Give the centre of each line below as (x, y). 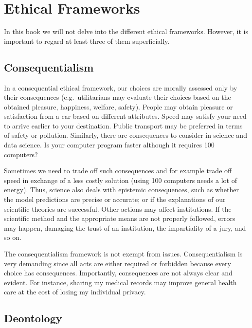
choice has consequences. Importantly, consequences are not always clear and (118, 273)
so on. (13, 237)
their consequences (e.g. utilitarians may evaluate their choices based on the (117, 97)
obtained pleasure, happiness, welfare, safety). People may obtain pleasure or (118, 106)
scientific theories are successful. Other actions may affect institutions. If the (118, 209)
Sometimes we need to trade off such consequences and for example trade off (118, 171)
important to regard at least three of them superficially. (87, 41)
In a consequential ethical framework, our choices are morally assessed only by (121, 87)
